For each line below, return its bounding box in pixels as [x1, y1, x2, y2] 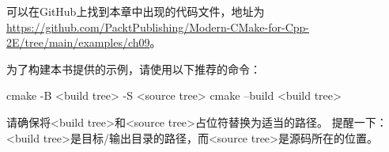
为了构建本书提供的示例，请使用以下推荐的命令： [6, 60, 261, 77]
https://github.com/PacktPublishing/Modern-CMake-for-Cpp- [6, 18, 309, 35]
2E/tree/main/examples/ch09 [6, 34, 150, 51]
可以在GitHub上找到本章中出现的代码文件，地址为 [6, 3, 265, 19]
